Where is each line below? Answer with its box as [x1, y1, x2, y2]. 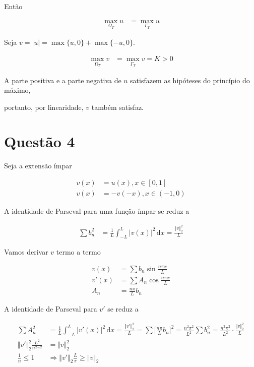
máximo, [4, 85, 31, 95]
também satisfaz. [91, 101, 144, 112]
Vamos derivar [4, 247, 48, 257]
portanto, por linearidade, [4, 101, 84, 112]
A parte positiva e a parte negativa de [4, 75, 121, 85]
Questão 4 [4, 131, 75, 152]
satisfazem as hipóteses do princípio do [130, 75, 250, 85]
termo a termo [56, 247, 101, 257]
